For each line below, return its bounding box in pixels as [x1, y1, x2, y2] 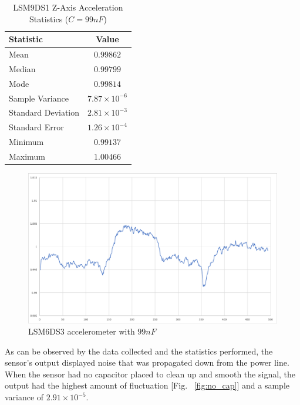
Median [9, 62, 36, 75]
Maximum [9, 150, 45, 162]
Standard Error [9, 121, 64, 133]
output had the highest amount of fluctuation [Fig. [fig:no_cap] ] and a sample [5, 379, 289, 392]
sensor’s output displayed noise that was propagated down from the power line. [5, 356, 289, 369]
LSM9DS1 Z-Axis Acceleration [13, 1, 123, 13]
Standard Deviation [9, 106, 80, 119]
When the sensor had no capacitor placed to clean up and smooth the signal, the [5, 367, 296, 380]
